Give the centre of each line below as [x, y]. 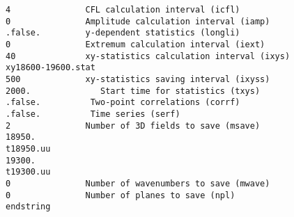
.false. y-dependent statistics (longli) [123, 33]
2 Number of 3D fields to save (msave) [133, 126]
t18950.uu [28, 148]
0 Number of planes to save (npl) [121, 195]
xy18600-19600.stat [51, 68]
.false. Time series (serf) [93, 114]
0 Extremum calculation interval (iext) [136, 44]
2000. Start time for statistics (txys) [133, 91]
